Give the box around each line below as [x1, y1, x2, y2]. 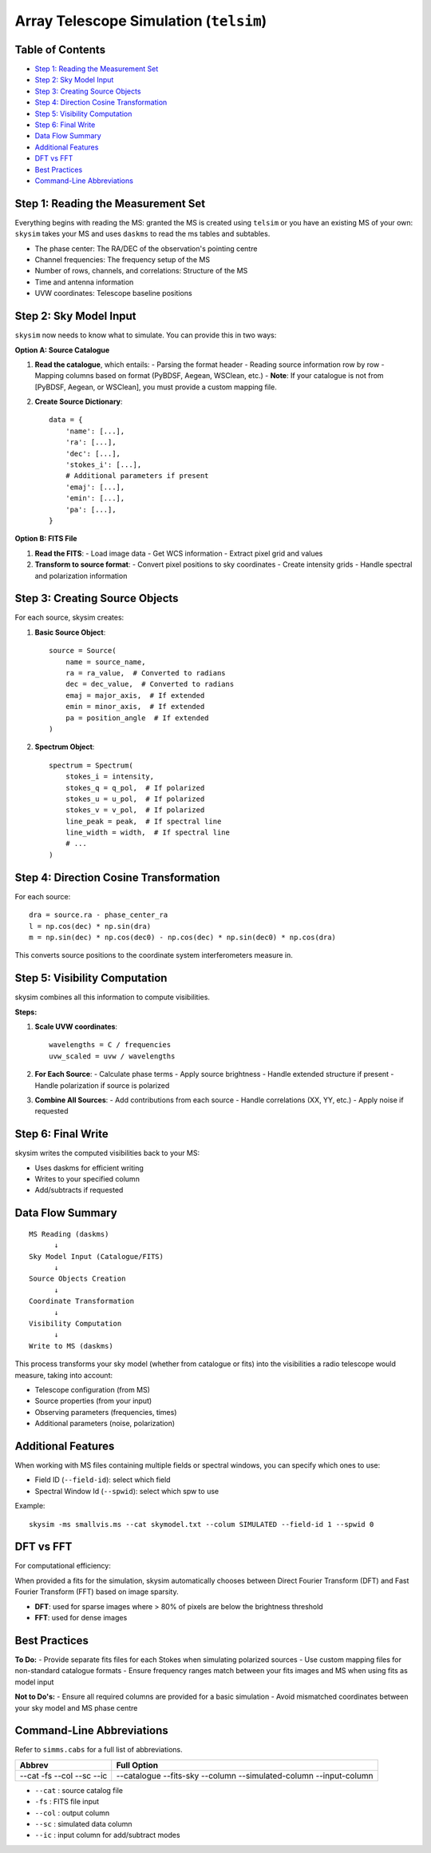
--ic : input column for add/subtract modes [34, 1831, 180, 1840]
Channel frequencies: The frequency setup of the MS [34, 255, 211, 265]
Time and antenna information [34, 277, 134, 287]
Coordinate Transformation [29, 1297, 135, 1306]
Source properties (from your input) [34, 1396, 152, 1406]
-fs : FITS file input [34, 1797, 100, 1807]
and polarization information [34, 571, 128, 580]
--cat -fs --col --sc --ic [19, 1770, 108, 1781]
